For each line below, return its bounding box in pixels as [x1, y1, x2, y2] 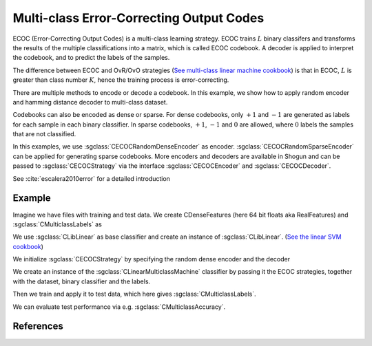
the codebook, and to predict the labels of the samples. [12, 54, 170, 62]
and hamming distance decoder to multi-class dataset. [12, 98, 168, 106]
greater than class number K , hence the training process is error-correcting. [12, 76, 229, 84]
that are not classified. [12, 130, 76, 138]
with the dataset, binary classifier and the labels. [12, 277, 151, 285]
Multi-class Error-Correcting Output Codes [12, 10, 265, 25]
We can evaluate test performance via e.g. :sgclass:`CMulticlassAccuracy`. [12, 303, 226, 311]
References [12, 321, 63, 332]
